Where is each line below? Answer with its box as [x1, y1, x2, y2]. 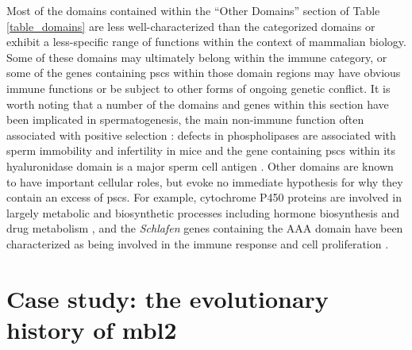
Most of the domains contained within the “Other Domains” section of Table [6, 2, 380, 18]
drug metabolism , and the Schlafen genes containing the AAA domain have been [6, 220, 403, 237]
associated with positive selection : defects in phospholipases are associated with [6, 126, 396, 143]
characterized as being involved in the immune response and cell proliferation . [6, 235, 389, 252]
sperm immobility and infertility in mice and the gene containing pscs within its [6, 142, 396, 159]
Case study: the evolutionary [6, 282, 329, 314]
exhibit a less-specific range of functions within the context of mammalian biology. [6, 33, 406, 50]
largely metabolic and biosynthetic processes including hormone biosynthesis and [6, 204, 399, 221]
